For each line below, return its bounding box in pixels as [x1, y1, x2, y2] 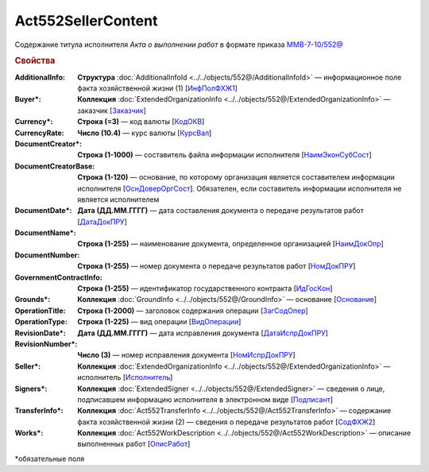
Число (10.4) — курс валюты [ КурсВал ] [77, 128, 212, 137]
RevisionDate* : [14, 328, 67, 338]
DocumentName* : [14, 228, 77, 238]
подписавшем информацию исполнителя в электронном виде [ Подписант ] [77, 394, 334, 404]
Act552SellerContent [14, 12, 158, 29]
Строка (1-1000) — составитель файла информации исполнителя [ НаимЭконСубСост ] [77, 150, 373, 160]
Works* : [14, 428, 44, 438]
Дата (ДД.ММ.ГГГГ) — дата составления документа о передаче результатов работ [77, 206, 365, 215]
